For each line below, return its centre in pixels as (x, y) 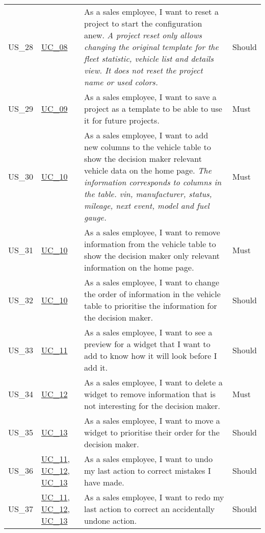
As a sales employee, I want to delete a (153, 382)
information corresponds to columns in (153, 182)
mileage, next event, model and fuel (147, 205)
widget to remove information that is (150, 394)
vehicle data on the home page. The (148, 170)
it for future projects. (122, 120)
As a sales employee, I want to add (146, 135)
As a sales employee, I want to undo (149, 459)
